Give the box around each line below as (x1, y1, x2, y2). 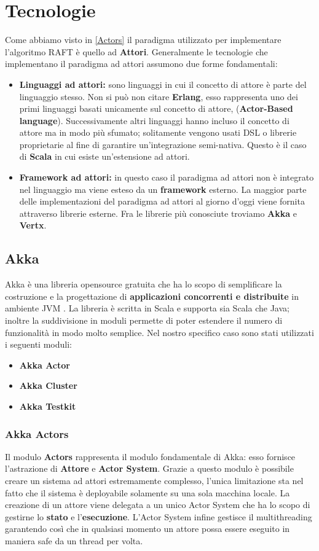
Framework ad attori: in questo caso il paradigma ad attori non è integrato (19, 171, 314, 184)
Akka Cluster (19, 379, 77, 392)
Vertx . (19, 219, 47, 232)
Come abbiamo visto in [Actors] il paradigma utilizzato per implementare (5, 33, 282, 46)
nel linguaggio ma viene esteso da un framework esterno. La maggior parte (19, 182, 307, 195)
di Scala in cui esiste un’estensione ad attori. (19, 150, 190, 163)
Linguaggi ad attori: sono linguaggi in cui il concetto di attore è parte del (19, 77, 307, 90)
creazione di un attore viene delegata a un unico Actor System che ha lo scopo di (5, 498, 310, 511)
